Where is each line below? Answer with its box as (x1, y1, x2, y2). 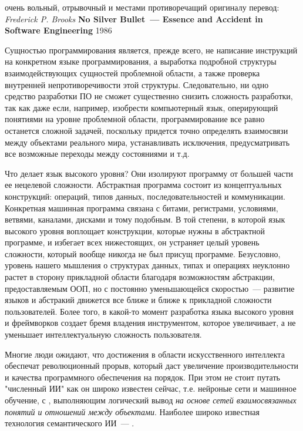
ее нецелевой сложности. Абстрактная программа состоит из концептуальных (5, 179, 282, 191)
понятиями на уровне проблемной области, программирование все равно (5, 113, 265, 125)
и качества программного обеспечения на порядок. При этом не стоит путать (5, 371, 280, 383)
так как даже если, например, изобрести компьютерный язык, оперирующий (5, 101, 278, 113)
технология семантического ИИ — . (5, 417, 134, 429)
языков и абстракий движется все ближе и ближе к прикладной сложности (5, 294, 272, 306)
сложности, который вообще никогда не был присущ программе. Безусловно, (5, 247, 281, 260)
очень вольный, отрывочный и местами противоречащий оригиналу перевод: (5, 1, 280, 13)
